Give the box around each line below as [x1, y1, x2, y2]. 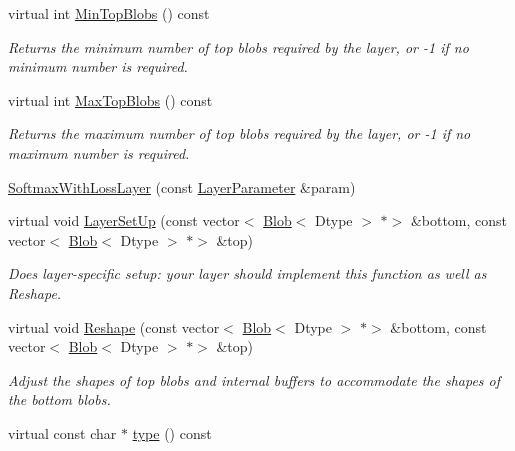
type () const [132, 422, 212, 443]
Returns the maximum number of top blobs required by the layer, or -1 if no [8, 123, 471, 144]
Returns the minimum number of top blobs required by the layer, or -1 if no [8, 36, 469, 57]
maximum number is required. [8, 142, 190, 163]
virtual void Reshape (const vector [8, 316, 220, 337]
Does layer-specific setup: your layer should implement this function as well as [8, 263, 487, 284]
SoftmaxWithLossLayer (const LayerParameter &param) [8, 176, 356, 197]
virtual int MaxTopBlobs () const [8, 89, 213, 110]
